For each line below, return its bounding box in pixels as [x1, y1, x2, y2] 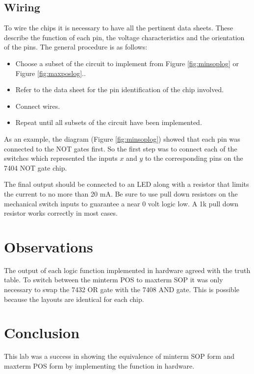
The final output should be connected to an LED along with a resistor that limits [4, 179, 249, 189]
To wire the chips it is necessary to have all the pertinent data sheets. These [4, 23, 233, 33]
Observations [4, 236, 93, 256]
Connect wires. [15, 100, 60, 111]
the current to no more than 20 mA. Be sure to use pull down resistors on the [4, 188, 238, 199]
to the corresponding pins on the [145, 153, 243, 163]
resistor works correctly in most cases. [4, 208, 118, 218]
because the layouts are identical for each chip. [4, 294, 144, 304]
